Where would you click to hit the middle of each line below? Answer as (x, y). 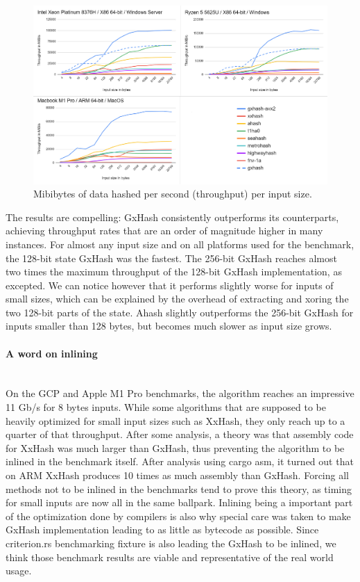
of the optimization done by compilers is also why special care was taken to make (178, 516)
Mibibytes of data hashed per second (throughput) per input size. (173, 194)
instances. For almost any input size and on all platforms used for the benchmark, (180, 244)
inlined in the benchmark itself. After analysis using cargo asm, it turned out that (180, 461)
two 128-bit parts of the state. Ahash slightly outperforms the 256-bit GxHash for (180, 312)
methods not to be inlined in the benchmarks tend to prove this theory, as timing (179, 488)
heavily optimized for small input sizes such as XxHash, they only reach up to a (175, 420)
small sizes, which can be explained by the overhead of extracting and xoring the (177, 299)
